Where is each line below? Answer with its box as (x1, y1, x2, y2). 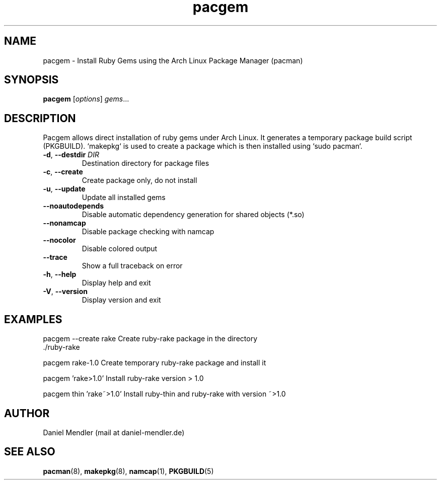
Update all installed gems (82, 193, 166, 202)
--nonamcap (43, 219, 86, 228)
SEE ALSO (4, 445, 55, 458)
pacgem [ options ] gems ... (43, 94, 129, 104)
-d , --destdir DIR (43, 150, 99, 159)
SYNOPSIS (4, 73, 59, 86)
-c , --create (43, 167, 83, 176)
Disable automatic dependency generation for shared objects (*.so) (82, 210, 305, 219)
